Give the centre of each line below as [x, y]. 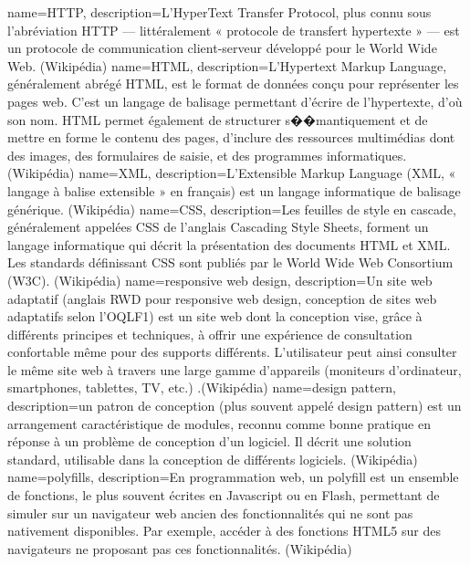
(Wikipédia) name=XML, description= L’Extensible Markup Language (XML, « [232, 173]
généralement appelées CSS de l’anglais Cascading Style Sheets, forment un [218, 227]
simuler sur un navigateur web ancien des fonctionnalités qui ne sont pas [210, 513]
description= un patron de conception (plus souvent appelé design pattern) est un [235, 406]
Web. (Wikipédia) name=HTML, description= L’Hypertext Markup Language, [227, 65]
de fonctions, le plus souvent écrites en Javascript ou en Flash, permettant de [224, 495]
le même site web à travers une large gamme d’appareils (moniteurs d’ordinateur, [235, 369]
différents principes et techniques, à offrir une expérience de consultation [210, 334]
